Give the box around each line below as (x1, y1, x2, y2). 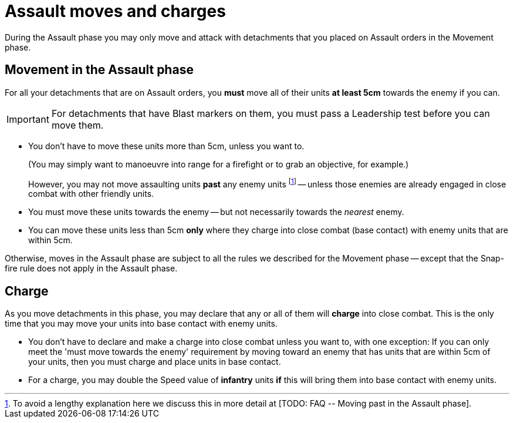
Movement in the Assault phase (5, 62, 194, 78)
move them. (51, 119, 104, 131)
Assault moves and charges (5, 1, 226, 21)
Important (6, 113, 49, 125)
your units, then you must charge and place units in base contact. (28, 357, 281, 367)
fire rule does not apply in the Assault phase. (5, 263, 178, 274)
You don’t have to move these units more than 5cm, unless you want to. (28, 140, 305, 151)
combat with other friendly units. (28, 189, 154, 199)
